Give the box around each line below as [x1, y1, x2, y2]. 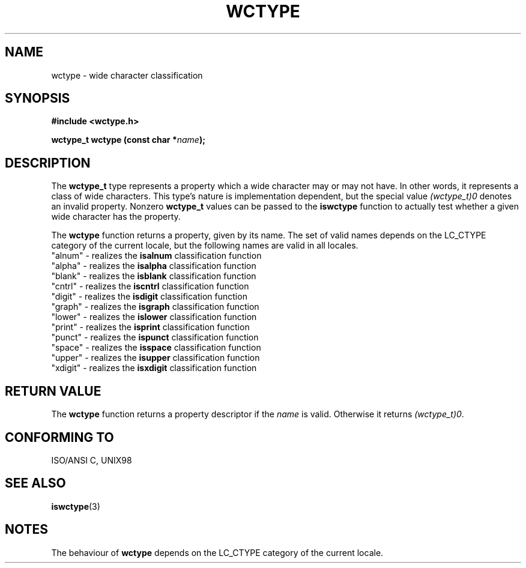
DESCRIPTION [5, 155, 91, 171]
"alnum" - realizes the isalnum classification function [51, 250, 262, 261]
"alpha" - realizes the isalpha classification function [51, 261, 256, 271]
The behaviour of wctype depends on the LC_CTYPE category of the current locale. [51, 547, 384, 558]
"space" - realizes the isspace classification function [51, 342, 261, 353]
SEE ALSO [5, 476, 66, 491]
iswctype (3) [51, 501, 100, 512]
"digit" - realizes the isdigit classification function [51, 291, 247, 302]
